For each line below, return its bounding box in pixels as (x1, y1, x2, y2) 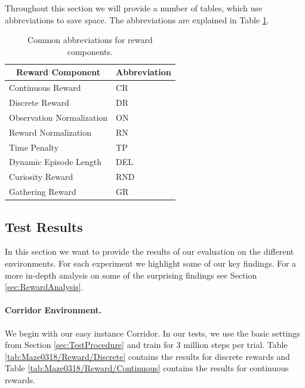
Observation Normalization (9, 111, 108, 123)
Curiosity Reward (9, 170, 73, 183)
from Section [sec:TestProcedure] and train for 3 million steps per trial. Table (5, 338, 288, 351)
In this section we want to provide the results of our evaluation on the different (5, 245, 294, 258)
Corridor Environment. (5, 304, 102, 316)
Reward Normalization (9, 126, 91, 138)
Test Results (5, 217, 83, 236)
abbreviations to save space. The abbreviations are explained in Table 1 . (5, 13, 269, 26)
